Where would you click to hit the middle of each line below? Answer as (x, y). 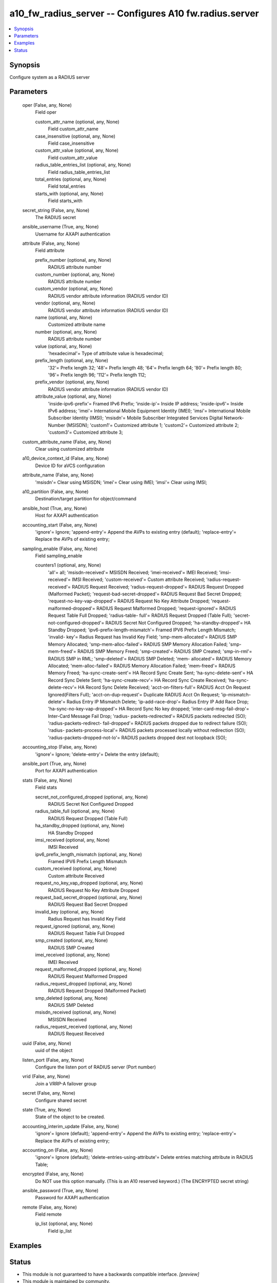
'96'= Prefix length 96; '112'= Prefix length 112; (97, 375)
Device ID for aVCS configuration (70, 465)
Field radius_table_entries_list (79, 172)
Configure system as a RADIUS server (50, 77)
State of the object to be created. (70, 1117)
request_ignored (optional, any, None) (75, 926)
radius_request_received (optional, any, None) (84, 1027)
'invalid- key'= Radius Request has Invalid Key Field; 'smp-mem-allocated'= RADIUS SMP (142, 637)
